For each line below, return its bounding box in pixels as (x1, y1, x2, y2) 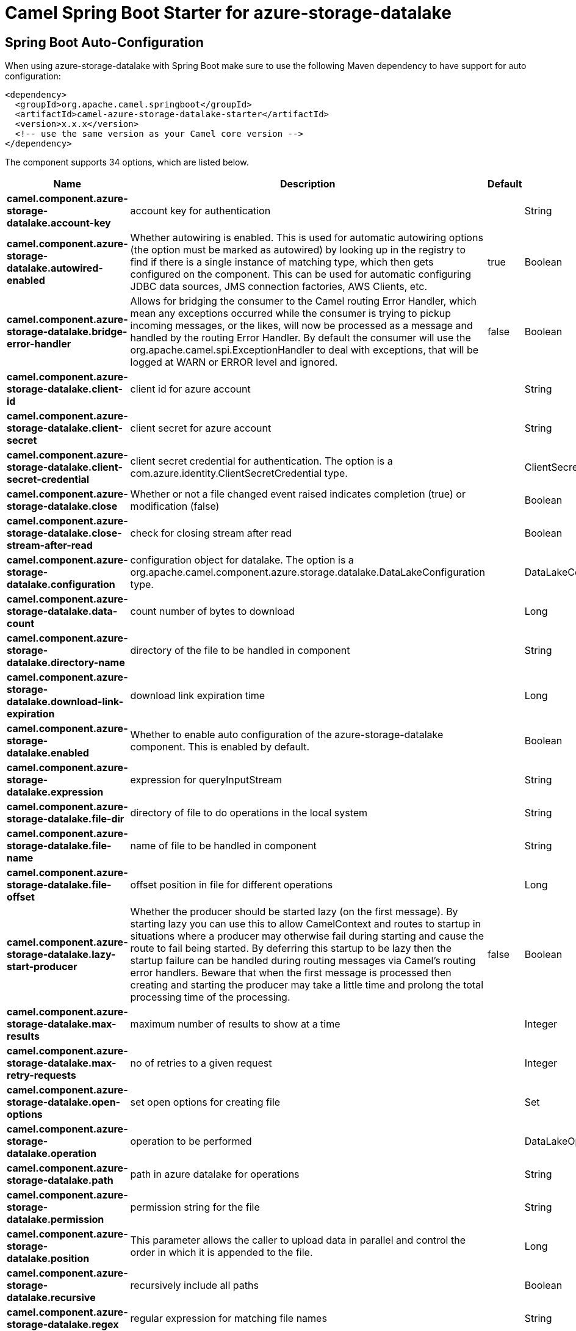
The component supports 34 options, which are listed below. (5, 157, 249, 168)
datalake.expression (7, 786, 104, 799)
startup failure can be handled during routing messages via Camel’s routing (130, 954, 476, 967)
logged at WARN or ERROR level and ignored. (130, 356, 338, 369)
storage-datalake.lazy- (7, 948, 116, 961)
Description (280, 178, 336, 190)
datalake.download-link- (7, 695, 123, 708)
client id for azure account (130, 383, 251, 396)
